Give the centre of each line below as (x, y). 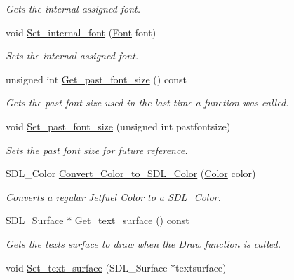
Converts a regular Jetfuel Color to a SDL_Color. (113, 196)
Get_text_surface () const (132, 220)
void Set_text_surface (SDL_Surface (87, 267)
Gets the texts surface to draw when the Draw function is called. (143, 243)
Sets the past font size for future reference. (97, 149)
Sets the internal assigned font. (72, 56)
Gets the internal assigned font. (73, 8)
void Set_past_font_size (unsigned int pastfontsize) (118, 126)
